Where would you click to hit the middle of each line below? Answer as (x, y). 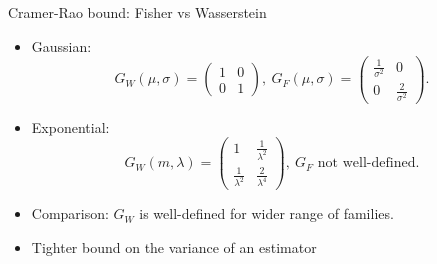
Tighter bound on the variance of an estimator (174, 246)
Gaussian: (61, 45)
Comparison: (70, 213)
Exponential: (70, 126)
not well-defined (366, 163)
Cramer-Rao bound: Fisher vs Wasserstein (137, 12)
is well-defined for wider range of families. (266, 213)
